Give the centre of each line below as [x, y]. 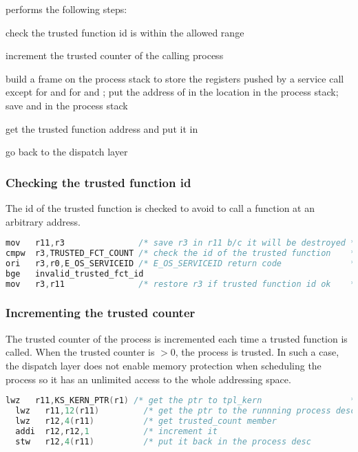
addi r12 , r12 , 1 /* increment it [116, 431]
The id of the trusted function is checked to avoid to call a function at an [160, 207]
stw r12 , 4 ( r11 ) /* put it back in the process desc [163, 441]
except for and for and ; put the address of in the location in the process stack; [172, 92]
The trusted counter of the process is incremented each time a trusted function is [177, 338]
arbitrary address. [43, 221]
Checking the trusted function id [98, 182]
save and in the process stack [67, 105]
